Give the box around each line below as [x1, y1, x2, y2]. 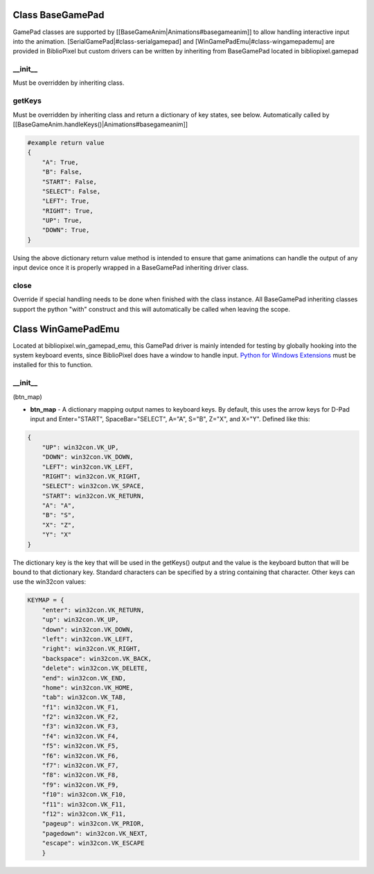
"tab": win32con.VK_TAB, [42, 694, 127, 701]
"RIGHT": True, [42, 207, 93, 215]
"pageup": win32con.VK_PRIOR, [42, 820, 145, 827]
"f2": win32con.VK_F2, [42, 713, 119, 721]
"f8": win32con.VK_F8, [42, 771, 119, 779]
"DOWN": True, [42, 226, 90, 234]
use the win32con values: [12, 578, 87, 586]
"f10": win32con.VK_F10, [42, 791, 127, 798]
